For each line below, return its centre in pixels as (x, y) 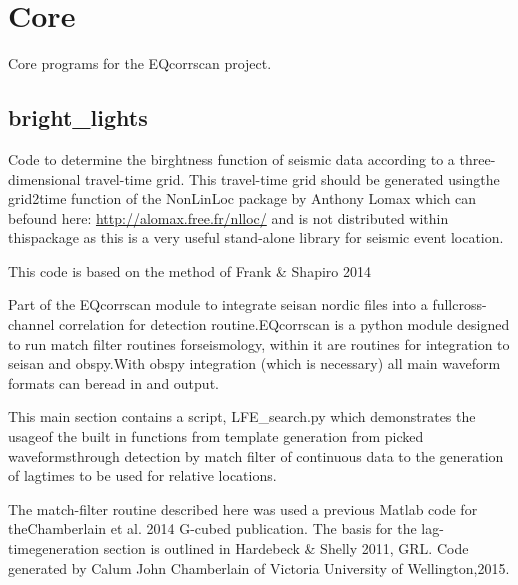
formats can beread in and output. (113, 382)
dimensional (44, 178)
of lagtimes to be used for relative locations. (142, 475)
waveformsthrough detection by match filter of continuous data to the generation (256, 455)
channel (31, 324)
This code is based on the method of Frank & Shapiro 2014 (189, 270)
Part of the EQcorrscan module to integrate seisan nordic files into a (218, 304)
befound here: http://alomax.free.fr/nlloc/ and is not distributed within (228, 217)
